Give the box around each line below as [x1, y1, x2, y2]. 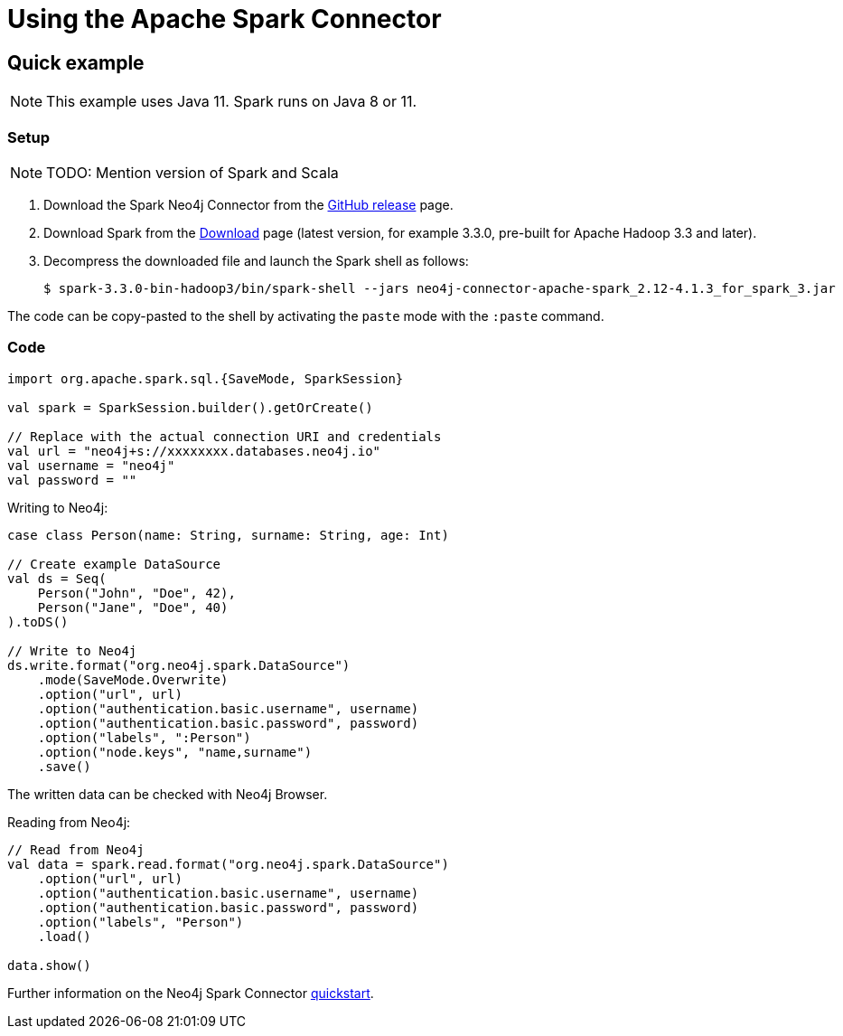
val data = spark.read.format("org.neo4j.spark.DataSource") [7, 856, 449, 871]
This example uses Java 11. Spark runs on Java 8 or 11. [46, 92, 417, 111]
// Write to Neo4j [7, 643, 137, 658]
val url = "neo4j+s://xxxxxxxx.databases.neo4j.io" [7, 443, 381, 458]
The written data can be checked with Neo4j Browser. [7, 786, 328, 802]
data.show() [7, 957, 91, 973]
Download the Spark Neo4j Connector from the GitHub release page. [43, 196, 454, 212]
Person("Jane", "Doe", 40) [37, 599, 229, 615]
